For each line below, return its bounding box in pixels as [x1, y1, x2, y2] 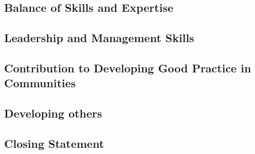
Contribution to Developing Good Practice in [4, 60, 251, 75]
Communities [4, 75, 76, 91]
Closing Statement [4, 135, 104, 151]
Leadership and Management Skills [4, 30, 194, 46]
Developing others [4, 105, 102, 121]
